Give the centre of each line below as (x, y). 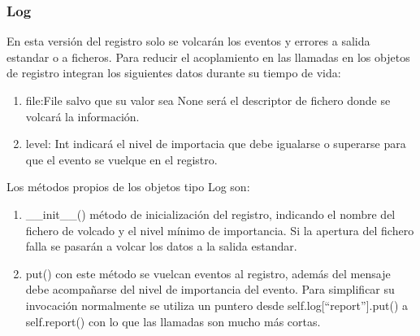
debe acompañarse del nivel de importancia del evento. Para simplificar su (210, 289)
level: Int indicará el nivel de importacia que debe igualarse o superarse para (216, 144)
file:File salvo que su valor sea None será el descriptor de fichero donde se (208, 100)
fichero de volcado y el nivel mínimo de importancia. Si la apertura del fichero (220, 230)
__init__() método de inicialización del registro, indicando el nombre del (210, 214)
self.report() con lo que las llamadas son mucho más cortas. (173, 321)
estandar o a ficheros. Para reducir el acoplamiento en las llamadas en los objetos (208, 57)
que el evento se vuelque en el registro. (121, 159)
